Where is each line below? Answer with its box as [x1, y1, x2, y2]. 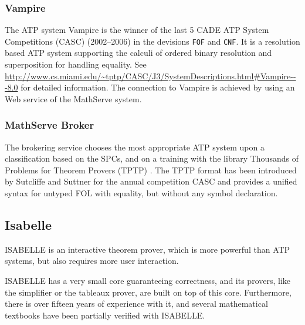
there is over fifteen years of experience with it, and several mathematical [5, 297, 268, 310]
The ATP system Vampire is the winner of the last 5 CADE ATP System [5, 24, 269, 36]
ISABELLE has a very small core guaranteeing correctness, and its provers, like [5, 274, 291, 287]
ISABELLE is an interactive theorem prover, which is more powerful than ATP [5, 243, 290, 255]
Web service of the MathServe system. [5, 92, 142, 105]
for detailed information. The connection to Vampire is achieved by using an [21, 81, 295, 93]
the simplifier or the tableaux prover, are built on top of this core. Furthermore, [5, 286, 292, 298]
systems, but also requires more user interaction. [5, 254, 179, 267]
